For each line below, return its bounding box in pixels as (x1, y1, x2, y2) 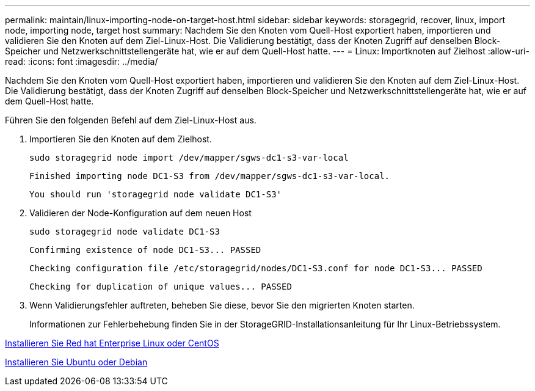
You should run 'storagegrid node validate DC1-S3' (29, 189, 282, 199)
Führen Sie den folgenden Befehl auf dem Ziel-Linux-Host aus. (5, 115, 257, 125)
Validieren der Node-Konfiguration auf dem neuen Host (29, 208, 252, 218)
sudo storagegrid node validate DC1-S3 (29, 227, 220, 236)
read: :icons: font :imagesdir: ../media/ (5, 56, 158, 67)
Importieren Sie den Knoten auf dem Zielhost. (29, 134, 212, 144)
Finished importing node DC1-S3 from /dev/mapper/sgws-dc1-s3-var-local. (29, 171, 390, 181)
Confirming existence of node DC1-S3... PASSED (29, 245, 261, 255)
